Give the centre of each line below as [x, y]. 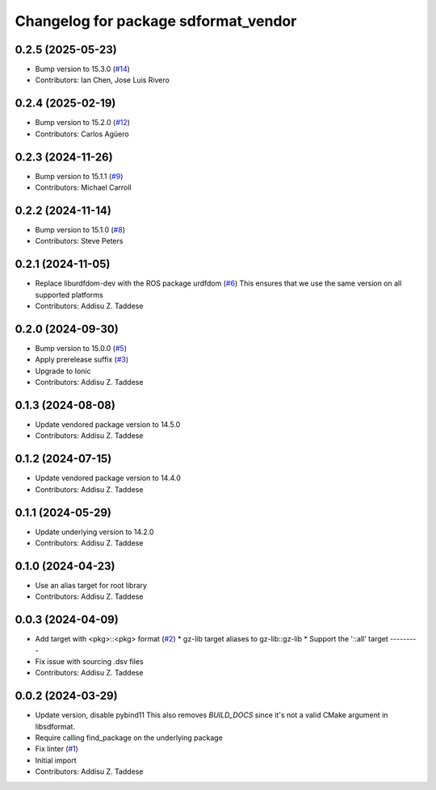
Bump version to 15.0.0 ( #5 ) [81, 348]
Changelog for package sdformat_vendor [156, 21]
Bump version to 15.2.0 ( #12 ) [83, 123]
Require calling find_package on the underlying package [129, 738]
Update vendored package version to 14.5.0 [108, 424]
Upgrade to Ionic [63, 370]
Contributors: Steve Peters [79, 241]
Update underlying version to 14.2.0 [94, 532]
